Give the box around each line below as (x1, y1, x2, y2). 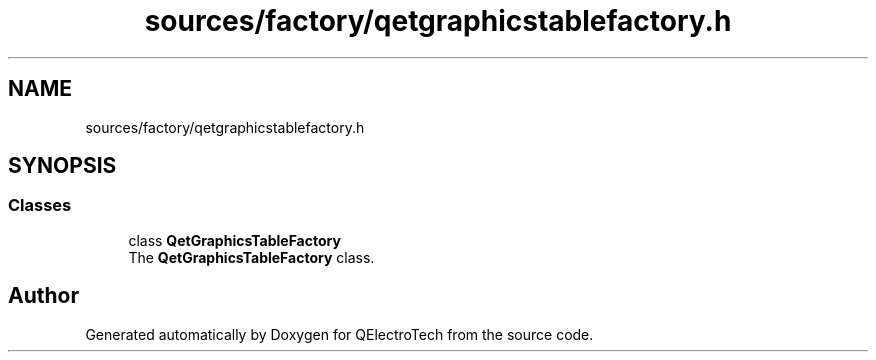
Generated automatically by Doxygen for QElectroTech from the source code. (85, 325, 594, 343)
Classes (8, 195, 72, 216)
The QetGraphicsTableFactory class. (128, 248, 375, 266)
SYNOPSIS (8, 153, 117, 179)
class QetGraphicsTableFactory (128, 231, 341, 249)
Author (8, 283, 79, 309)
